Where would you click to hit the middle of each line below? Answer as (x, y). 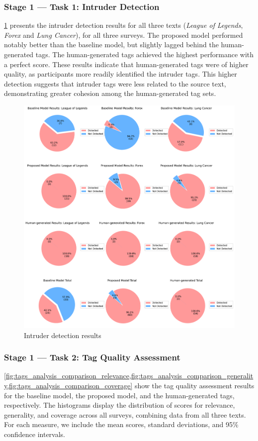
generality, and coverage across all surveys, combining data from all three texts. (125, 414)
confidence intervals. (35, 434)
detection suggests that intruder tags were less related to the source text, (115, 83)
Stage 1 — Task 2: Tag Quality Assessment (92, 357)
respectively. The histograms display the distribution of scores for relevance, (120, 405)
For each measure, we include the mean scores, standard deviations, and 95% (121, 424)
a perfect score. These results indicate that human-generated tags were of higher (126, 64)
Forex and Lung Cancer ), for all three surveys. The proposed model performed (124, 35)
